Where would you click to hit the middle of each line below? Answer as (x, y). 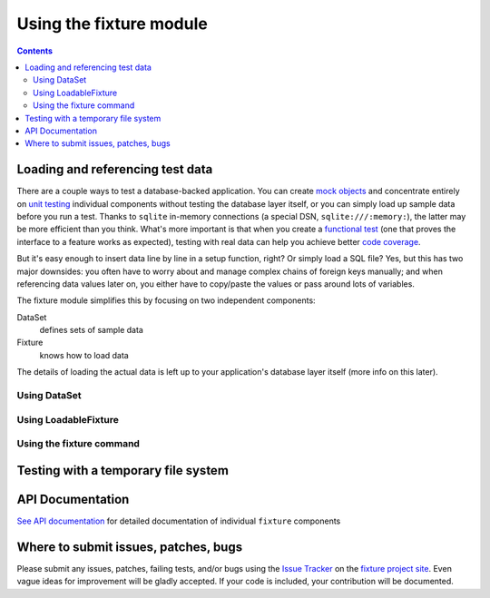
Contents (35, 51)
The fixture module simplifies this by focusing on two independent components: (167, 300)
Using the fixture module (112, 24)
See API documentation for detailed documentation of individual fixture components (179, 521)
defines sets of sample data (92, 330)
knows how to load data (84, 355)
